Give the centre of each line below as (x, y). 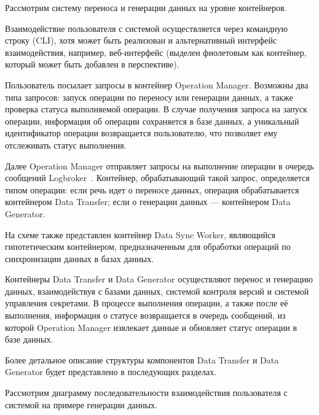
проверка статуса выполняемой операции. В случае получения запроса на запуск (156, 109)
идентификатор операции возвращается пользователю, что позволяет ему (141, 133)
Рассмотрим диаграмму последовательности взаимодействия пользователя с (146, 393)
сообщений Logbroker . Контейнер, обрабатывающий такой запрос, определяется (157, 178)
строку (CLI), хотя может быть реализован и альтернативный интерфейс (141, 40)
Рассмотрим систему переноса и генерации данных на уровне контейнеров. (146, 7)
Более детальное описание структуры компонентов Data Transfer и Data (142, 359)
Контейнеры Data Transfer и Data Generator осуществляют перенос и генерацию (159, 279)
